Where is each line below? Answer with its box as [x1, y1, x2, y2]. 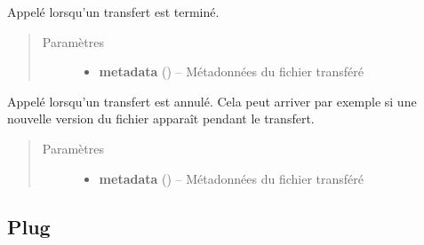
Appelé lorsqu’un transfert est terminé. [7, 3, 220, 20]
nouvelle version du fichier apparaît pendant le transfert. [7, 109, 315, 128]
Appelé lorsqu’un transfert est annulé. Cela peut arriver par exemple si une [7, 91, 417, 110]
